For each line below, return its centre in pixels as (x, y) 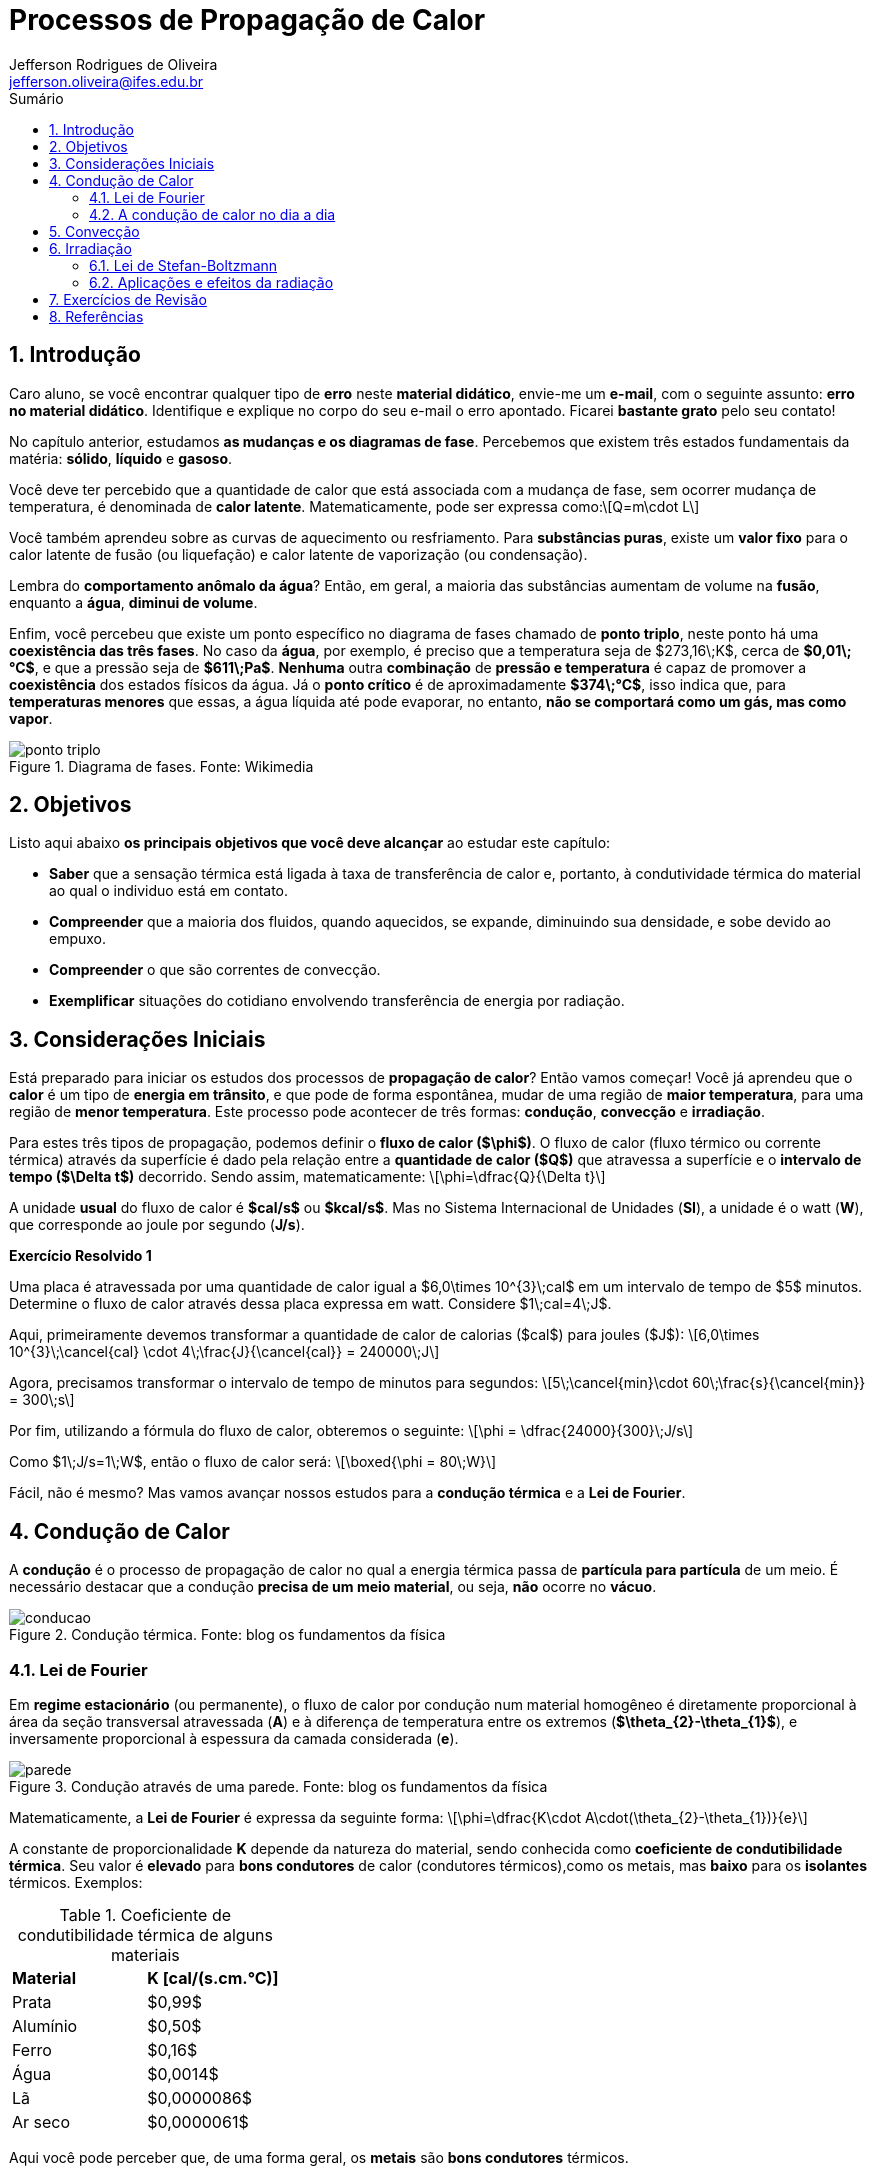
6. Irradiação (90, 248)
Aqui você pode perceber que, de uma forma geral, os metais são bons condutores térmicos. (319, 2157)
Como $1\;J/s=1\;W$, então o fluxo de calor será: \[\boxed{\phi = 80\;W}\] (253, 1462)
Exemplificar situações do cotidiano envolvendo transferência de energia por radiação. (337, 1001)
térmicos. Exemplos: (76, 1882)
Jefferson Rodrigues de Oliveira (113, 64)
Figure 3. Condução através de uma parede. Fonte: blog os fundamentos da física (278, 1786)
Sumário (36, 98)
